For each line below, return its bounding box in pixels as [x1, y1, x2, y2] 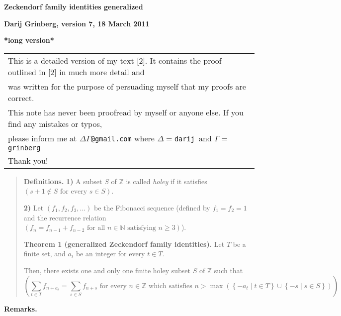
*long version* [4, 35, 54, 45]
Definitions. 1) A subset [23, 176, 102, 186]
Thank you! [8, 154, 48, 166]
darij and [174, 132, 212, 144]
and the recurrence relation [23, 212, 106, 222]
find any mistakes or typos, [8, 117, 102, 129]
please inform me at [8, 132, 77, 144]
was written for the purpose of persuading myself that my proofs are [8, 80, 246, 92]
